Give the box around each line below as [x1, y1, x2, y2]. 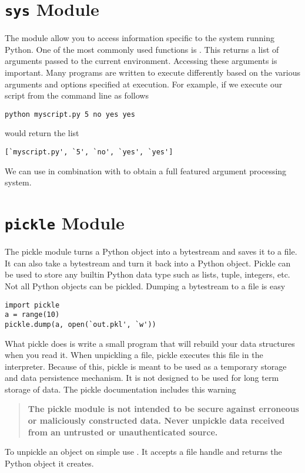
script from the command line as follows [5, 89, 149, 102]
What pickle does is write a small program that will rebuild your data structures [5, 337, 295, 349]
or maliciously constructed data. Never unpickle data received [28, 414, 285, 427]
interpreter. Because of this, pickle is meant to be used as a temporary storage [5, 360, 287, 372]
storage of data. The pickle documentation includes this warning [5, 383, 236, 395]
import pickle [5, 300, 60, 309]
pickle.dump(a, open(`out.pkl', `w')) [5, 320, 156, 329]
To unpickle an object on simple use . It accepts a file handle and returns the [5, 445, 282, 458]
